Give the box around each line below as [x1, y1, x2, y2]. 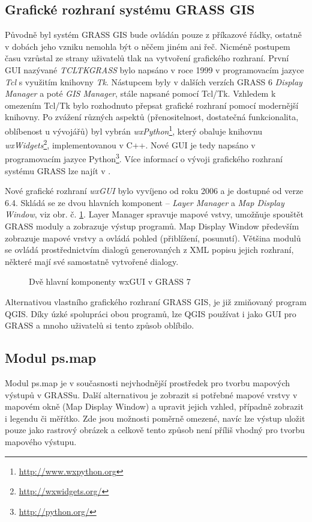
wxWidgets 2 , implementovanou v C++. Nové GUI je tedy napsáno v [5, 137, 256, 151]
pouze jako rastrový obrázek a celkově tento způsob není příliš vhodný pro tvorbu [5, 423, 305, 436]
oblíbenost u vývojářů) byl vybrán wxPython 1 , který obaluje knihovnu [5, 123, 263, 137]
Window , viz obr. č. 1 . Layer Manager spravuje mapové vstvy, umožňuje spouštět [5, 208, 304, 220]
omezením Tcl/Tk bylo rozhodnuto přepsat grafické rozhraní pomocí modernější [5, 99, 299, 111]
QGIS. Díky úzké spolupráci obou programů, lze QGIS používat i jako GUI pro [5, 307, 296, 320]
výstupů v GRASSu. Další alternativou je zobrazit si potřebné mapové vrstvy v [5, 388, 298, 401]
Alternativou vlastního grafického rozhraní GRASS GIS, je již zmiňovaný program [5, 296, 307, 308]
